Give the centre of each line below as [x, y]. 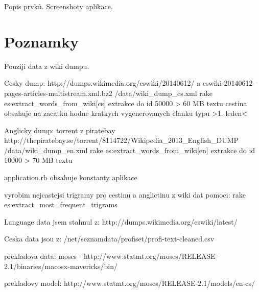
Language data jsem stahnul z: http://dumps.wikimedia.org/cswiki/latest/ [121, 221]
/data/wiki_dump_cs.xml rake [163, 93]
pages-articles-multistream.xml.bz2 [58, 93]
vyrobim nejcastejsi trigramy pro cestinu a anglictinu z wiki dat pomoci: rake [125, 194]
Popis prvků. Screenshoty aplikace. [58, 6]
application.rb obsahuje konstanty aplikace [71, 177]
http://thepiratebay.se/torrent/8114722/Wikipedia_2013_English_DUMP [122, 140]
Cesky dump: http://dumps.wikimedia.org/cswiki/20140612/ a [102, 83]
